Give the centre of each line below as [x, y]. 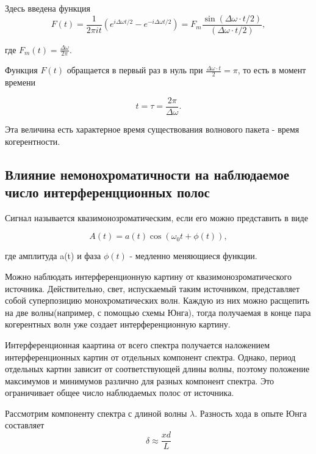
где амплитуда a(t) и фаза [53, 256]
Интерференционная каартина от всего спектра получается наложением [138, 344]
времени [20, 82]
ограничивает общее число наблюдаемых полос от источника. [120, 393]
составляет [25, 425]
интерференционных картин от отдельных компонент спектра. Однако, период [150, 357]
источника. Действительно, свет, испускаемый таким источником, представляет [153, 288]
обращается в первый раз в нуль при [135, 70]
